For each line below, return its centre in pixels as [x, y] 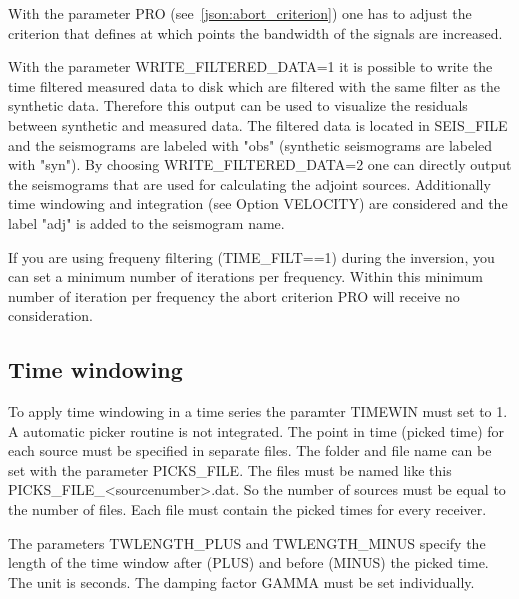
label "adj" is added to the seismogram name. [146, 222]
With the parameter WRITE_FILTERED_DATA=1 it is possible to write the [250, 66]
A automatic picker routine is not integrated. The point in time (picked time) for [256, 430]
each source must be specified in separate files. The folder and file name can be [250, 450]
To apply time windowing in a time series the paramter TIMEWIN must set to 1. [258, 411]
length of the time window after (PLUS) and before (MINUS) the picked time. [248, 562]
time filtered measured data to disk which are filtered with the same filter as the [254, 85]
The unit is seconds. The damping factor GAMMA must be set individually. [241, 581]
